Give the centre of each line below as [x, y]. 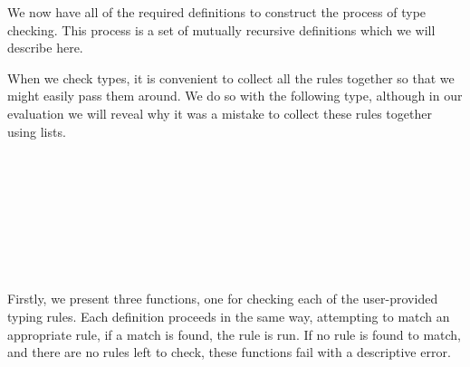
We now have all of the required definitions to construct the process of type [217, 12]
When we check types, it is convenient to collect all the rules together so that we [231, 77]
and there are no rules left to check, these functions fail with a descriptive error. [229, 352]
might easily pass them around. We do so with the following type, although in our [235, 96]
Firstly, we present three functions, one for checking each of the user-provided [223, 299]
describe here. [45, 48]
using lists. [37, 131]
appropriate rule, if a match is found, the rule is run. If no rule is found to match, [235, 334]
